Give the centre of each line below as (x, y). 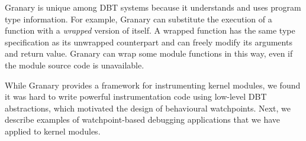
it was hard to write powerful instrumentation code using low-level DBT (136, 96)
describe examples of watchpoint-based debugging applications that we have (143, 119)
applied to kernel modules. (53, 131)
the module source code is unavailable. (75, 65)
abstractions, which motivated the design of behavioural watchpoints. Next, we (148, 108)
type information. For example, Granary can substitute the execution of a (138, 19)
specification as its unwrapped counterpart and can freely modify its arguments (149, 42)
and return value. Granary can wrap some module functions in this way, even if (149, 53)
